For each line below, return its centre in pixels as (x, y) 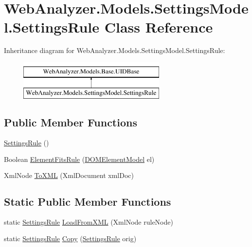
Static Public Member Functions (88, 202)
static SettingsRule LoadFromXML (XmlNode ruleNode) (89, 222)
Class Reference (159, 27)
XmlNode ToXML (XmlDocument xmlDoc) (69, 175)
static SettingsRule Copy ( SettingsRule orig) (70, 238)
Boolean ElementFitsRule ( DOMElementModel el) (79, 159)
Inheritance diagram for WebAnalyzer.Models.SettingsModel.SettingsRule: (115, 50)
